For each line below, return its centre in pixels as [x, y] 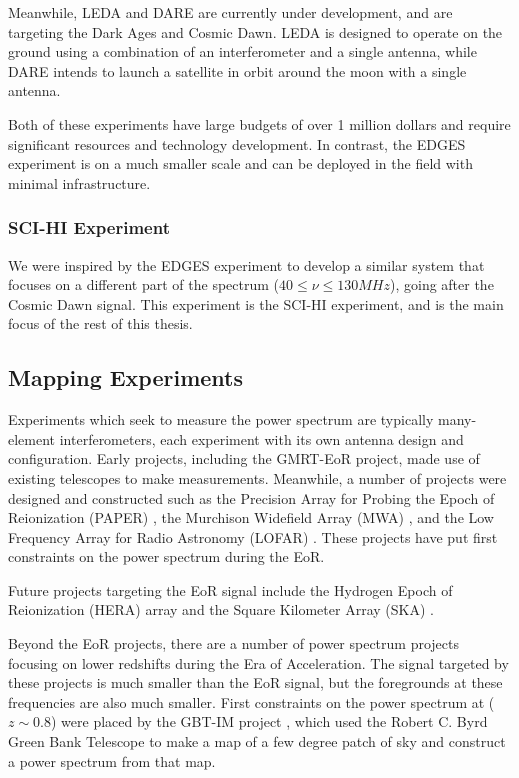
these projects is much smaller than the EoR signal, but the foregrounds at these [255, 682]
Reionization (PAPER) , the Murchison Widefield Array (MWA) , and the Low [251, 517]
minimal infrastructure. [79, 182]
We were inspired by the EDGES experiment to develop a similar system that [246, 264]
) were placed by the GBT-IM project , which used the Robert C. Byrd [269, 721]
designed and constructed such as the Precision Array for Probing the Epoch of [251, 497]
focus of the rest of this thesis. [100, 323]
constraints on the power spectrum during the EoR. [166, 556]
